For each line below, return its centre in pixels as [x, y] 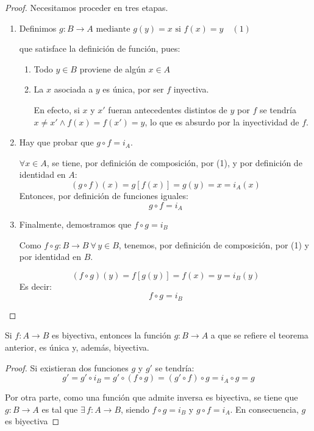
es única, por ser [133, 89]
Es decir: [35, 286]
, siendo [135, 409]
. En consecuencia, [264, 409]
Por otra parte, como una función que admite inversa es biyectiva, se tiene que [152, 397]
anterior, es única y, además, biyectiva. [77, 347]
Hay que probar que [56, 142]
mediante [113, 29]
